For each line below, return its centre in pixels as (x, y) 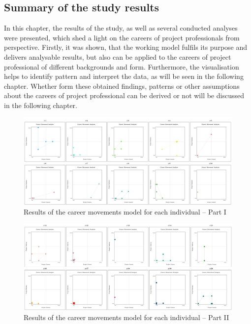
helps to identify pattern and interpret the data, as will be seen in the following (124, 76)
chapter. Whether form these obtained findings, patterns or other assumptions (122, 86)
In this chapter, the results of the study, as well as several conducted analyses (121, 28)
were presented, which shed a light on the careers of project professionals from (122, 37)
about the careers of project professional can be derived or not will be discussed (124, 95)
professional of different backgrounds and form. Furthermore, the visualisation (122, 66)
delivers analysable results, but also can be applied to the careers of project (118, 56)
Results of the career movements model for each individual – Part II (126, 317)
